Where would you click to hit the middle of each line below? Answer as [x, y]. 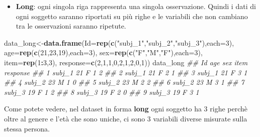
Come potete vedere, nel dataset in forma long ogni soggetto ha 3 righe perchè [126, 109]
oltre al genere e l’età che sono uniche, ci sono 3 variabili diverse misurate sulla [126, 118]
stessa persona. [27, 128]
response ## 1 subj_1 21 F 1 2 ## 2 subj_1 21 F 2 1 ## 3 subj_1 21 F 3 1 [126, 72]
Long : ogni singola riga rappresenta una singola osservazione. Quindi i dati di [136, 6]
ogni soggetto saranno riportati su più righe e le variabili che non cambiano [132, 16]
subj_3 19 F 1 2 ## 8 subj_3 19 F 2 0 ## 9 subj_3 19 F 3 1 [102, 92]
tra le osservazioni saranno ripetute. [71, 26]
